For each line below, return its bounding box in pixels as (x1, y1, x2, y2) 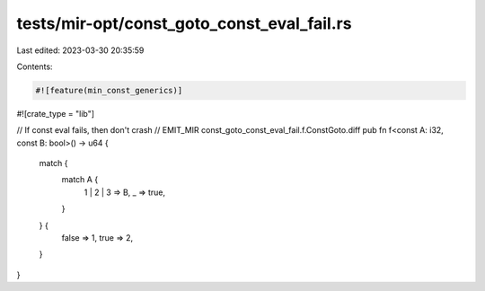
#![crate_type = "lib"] (16, 108, 94, 119)
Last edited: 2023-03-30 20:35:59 (16, 45, 145, 56)
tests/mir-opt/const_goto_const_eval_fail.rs (16, 13, 352, 33)
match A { (61, 174, 99, 185)
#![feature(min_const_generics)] (35, 85, 183, 95)
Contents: (16, 61, 53, 72)
